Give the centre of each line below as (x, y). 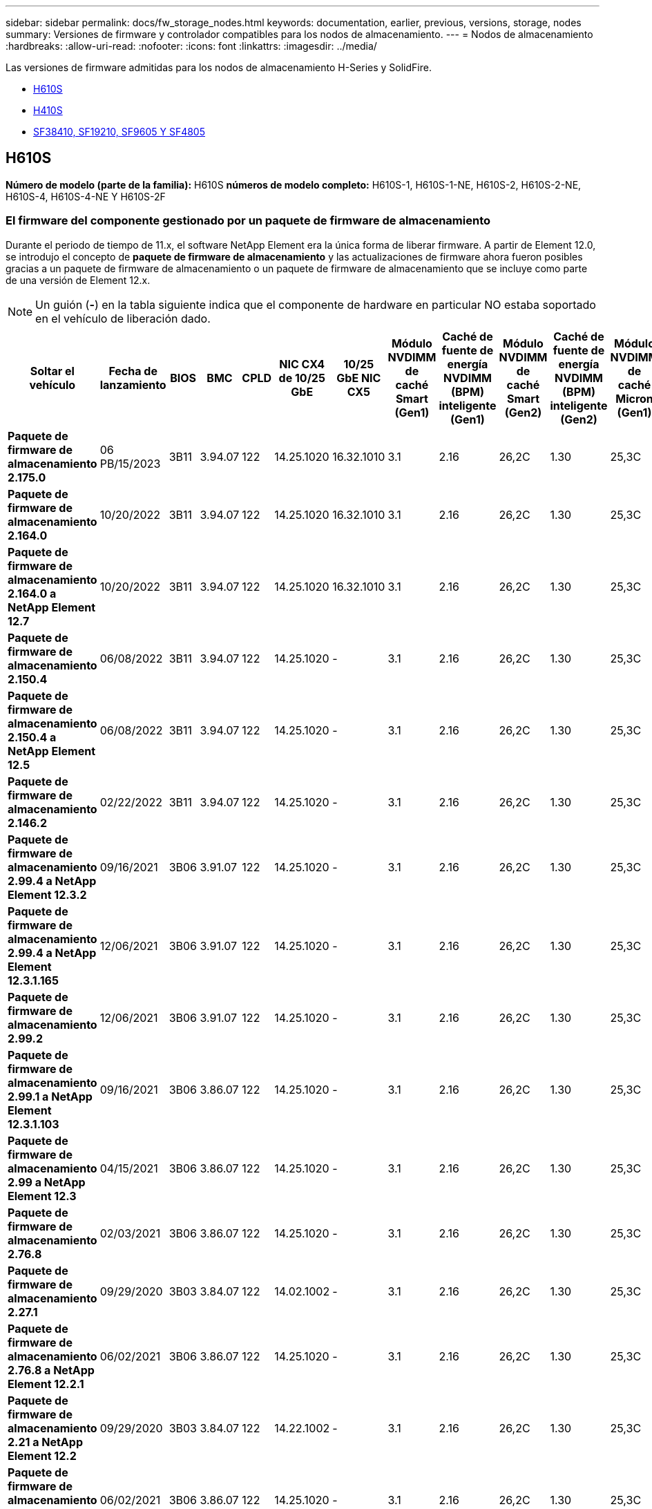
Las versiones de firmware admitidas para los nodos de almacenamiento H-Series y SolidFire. (219, 67)
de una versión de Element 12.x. (78, 280)
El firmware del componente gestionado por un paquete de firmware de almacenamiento (248, 221)
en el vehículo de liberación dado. (123, 318)
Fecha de (133, 371)
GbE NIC (359, 378)
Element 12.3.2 (47, 894)
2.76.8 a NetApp (51, 1370)
